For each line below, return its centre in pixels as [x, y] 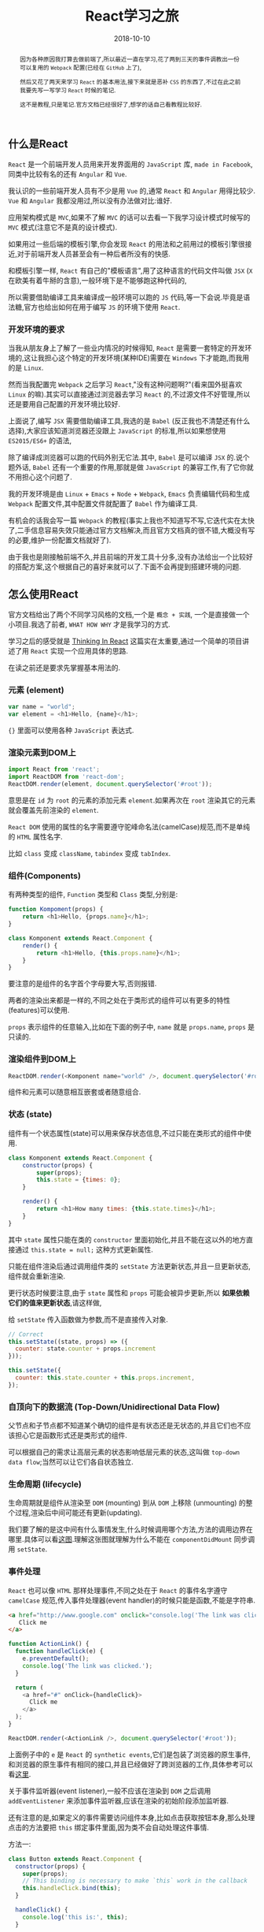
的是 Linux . [26, 368]
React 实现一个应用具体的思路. [79, 651]
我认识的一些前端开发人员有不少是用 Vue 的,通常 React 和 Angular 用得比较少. [132, 191]
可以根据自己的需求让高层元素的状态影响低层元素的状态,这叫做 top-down [124, 1452]
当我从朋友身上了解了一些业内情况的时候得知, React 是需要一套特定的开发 [126, 348]
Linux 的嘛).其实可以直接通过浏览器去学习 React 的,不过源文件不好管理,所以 [129, 394]
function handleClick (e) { [59, 1651]
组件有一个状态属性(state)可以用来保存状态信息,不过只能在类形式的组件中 [126, 1133]
